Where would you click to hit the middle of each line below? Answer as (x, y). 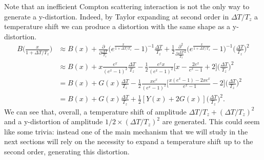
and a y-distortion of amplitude (54, 121)
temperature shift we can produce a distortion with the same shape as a (117, 26)
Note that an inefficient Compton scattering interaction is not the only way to (127, 6)
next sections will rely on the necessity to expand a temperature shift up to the (129, 141)
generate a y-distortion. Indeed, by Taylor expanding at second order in (117, 16)
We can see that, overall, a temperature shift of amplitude (95, 111)
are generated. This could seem (211, 121)
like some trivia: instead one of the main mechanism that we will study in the (126, 131)
